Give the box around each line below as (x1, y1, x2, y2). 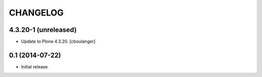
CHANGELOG (9, 7, 64, 18)
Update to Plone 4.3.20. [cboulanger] (21, 39, 96, 45)
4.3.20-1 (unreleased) (9, 26, 77, 34)
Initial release (21, 63, 48, 70)
